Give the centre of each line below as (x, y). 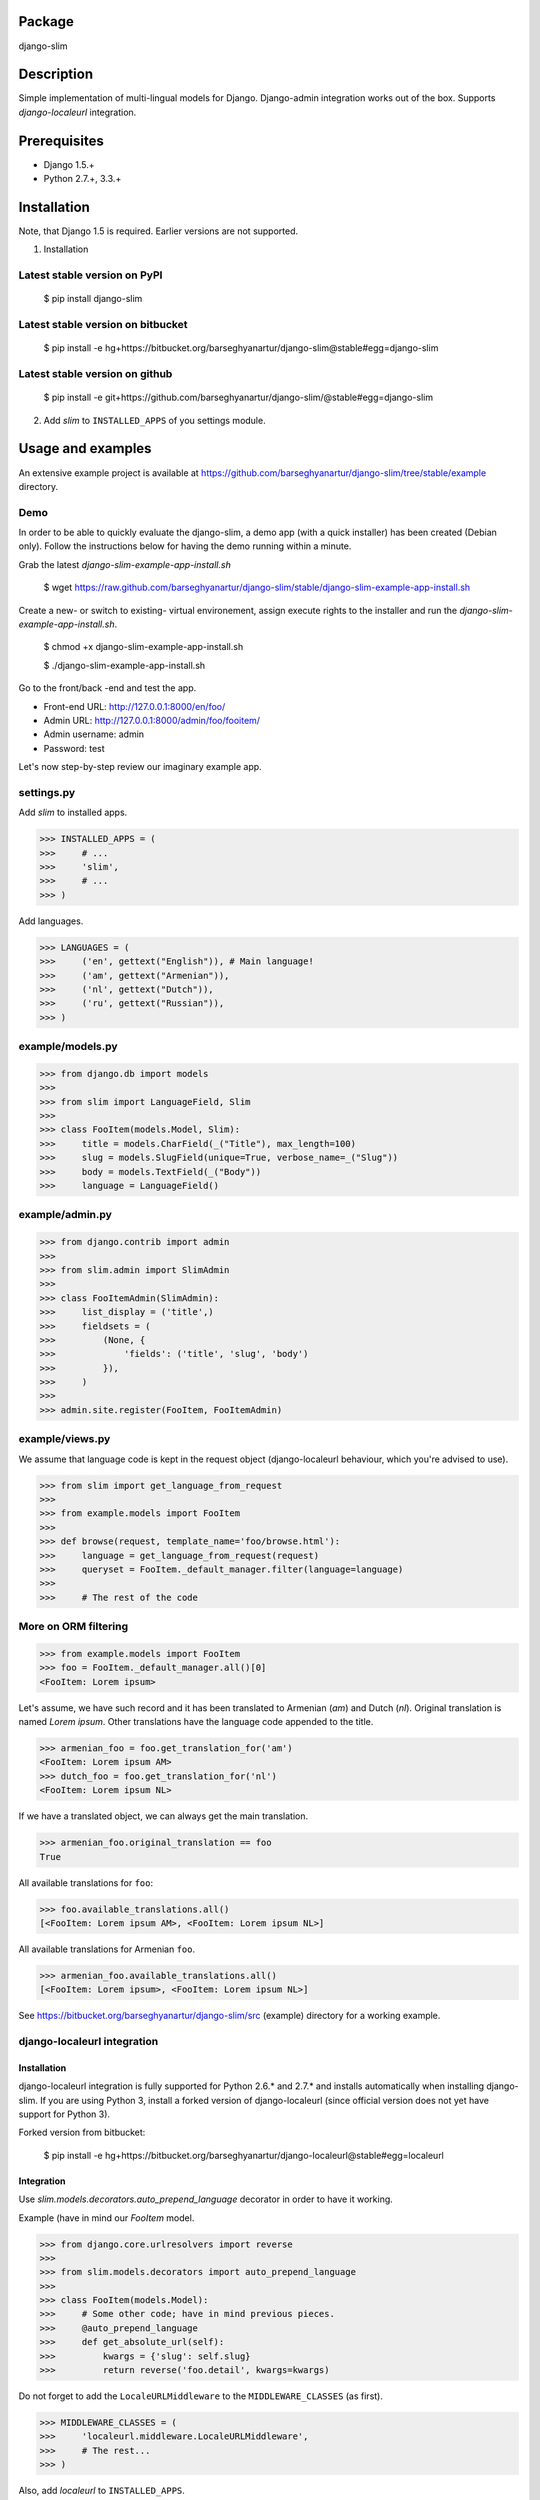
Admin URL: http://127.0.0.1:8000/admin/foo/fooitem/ (151, 720)
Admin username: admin (94, 734)
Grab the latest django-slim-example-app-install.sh (125, 564)
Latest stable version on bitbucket (103, 325)
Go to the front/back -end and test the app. (107, 688)
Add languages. (51, 921)
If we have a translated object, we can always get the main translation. (163, 1816)
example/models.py (68, 1047)
